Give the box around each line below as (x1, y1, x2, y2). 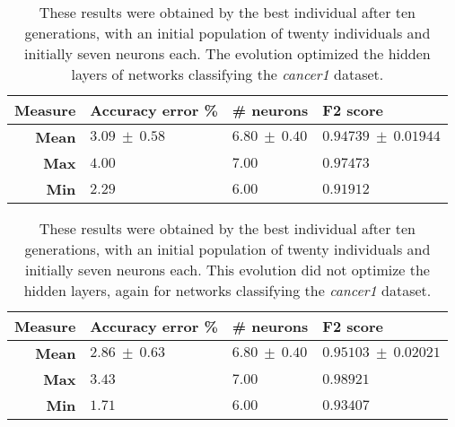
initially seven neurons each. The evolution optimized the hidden (24, 43, 431, 64)
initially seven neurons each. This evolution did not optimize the (24, 259, 430, 280)
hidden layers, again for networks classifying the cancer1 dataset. (23, 280, 432, 301)
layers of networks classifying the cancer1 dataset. (71, 64, 384, 84)
